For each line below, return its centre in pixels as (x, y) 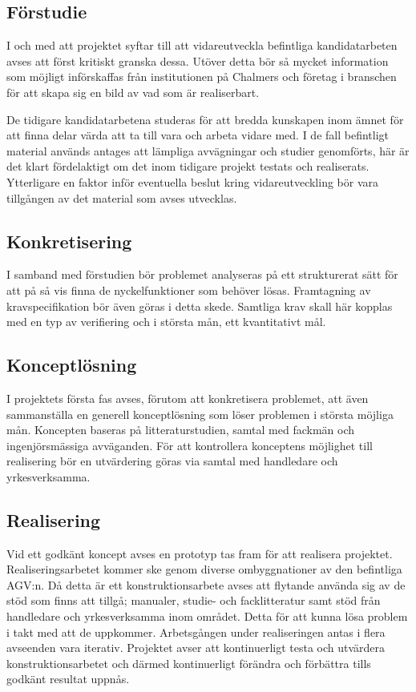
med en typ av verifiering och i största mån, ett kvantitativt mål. (166, 322)
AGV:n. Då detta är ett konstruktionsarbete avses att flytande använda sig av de (206, 584)
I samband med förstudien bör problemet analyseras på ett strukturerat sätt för (202, 274)
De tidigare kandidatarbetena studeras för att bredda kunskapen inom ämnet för (205, 119)
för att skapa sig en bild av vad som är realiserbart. (133, 92)
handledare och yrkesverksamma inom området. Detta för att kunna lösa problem (207, 616)
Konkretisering (69, 241)
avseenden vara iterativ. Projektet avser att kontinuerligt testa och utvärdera (196, 648)
